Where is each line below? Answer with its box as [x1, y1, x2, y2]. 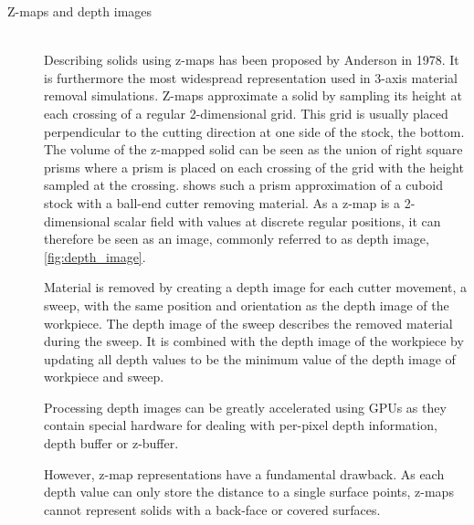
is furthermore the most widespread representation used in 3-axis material [44, 68, 458, 87]
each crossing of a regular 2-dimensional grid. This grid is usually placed [44, 103, 448, 122]
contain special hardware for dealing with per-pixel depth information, [44, 415, 437, 435]
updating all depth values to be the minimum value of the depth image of [44, 349, 456, 368]
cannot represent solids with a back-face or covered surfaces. [44, 499, 381, 519]
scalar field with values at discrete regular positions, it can [114, 211, 441, 230]
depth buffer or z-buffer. [44, 434, 179, 453]
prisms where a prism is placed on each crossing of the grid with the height [44, 157, 464, 176]
